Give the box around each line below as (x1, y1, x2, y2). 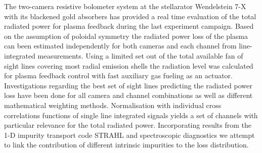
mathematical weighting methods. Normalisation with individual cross (4, 99, 222, 110)
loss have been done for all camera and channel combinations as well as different (4, 90, 253, 100)
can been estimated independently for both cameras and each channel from (4, 40, 237, 51)
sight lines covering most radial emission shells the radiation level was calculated (4, 60, 253, 71)
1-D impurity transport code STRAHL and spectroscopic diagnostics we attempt (4, 129, 255, 140)
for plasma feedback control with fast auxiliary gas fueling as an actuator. (4, 70, 233, 81)
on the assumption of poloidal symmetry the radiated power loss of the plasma (4, 30, 248, 41)
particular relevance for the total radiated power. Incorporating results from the (4, 120, 252, 130)
